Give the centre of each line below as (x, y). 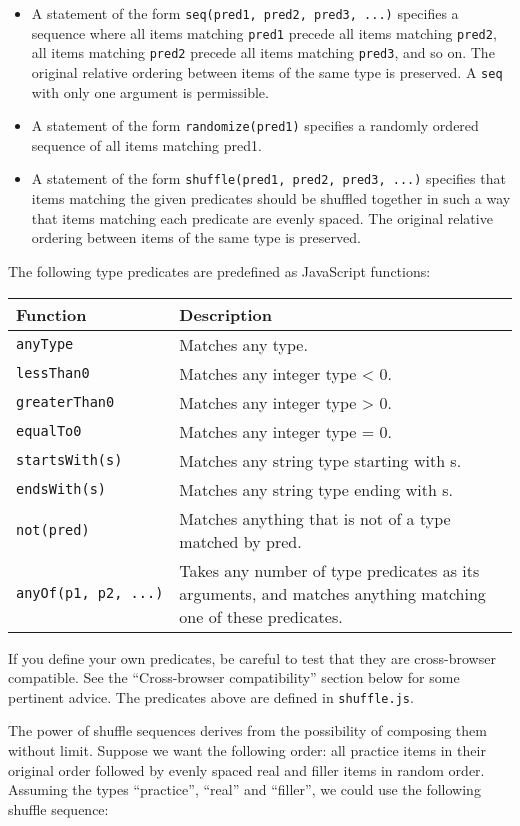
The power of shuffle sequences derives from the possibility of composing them (247, 730)
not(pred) (53, 529)
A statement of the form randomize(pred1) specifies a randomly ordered (255, 125)
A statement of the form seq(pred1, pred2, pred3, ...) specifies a (245, 13)
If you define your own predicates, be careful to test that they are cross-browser (252, 657)
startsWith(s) (69, 460)
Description (225, 314)
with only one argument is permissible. (150, 91)
